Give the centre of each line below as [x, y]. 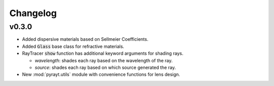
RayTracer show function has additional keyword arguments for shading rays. [103, 53]
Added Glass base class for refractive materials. [73, 46]
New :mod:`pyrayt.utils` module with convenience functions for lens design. [101, 74]
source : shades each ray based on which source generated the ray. [105, 67]
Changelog [33, 13]
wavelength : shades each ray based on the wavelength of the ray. [104, 60]
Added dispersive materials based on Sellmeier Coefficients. [85, 39]
